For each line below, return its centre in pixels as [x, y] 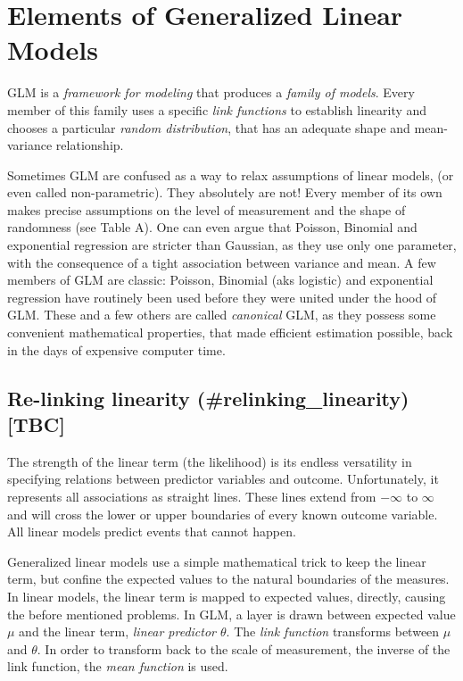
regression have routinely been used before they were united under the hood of [222, 297]
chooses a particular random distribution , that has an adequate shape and [209, 127]
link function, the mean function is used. [118, 666]
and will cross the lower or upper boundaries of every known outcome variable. [223, 514]
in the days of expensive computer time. [116, 349]
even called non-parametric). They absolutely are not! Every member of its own [225, 192]
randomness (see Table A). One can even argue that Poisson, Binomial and [212, 227]
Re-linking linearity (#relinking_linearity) [208, 398]
